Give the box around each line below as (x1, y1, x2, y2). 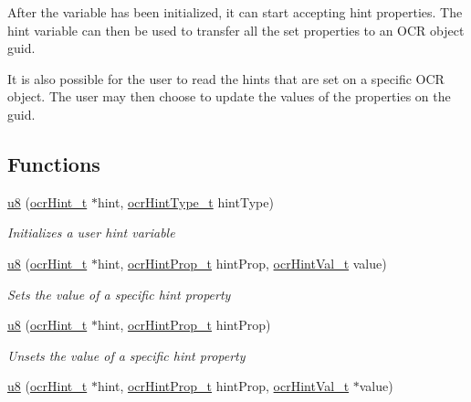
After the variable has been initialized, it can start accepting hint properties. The (7, 3, 463, 21)
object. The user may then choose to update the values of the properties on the (7, 87, 451, 106)
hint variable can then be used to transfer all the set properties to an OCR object (7, 20, 465, 39)
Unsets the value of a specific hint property (7, 345, 246, 365)
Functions (7, 149, 100, 177)
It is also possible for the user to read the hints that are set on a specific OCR (7, 69, 445, 88)
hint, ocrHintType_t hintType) (97, 192, 274, 211)
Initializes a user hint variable (7, 223, 175, 242)
